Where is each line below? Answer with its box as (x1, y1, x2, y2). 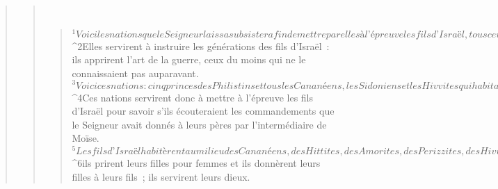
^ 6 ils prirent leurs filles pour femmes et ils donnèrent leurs (72, 155, 321, 170)
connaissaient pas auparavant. (72, 65, 199, 80)
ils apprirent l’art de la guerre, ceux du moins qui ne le (72, 52, 306, 67)
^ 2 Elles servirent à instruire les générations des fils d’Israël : (72, 38, 330, 53)
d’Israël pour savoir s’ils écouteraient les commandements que (72, 104, 335, 118)
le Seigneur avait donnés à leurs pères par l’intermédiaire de (72, 117, 327, 131)
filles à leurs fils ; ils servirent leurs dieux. (72, 169, 250, 183)
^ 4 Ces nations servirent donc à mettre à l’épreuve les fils (72, 90, 314, 104)
